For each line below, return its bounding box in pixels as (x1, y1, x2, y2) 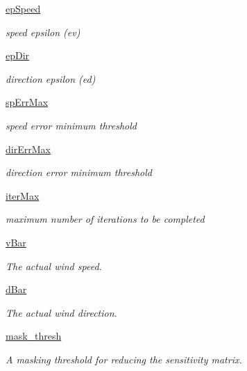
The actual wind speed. (6, 258, 102, 273)
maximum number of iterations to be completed (6, 212, 205, 226)
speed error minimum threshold (6, 118, 137, 132)
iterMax (6, 188, 40, 203)
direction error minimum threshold (6, 165, 152, 180)
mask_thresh (6, 329, 62, 343)
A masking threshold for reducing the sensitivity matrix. (6, 352, 242, 366)
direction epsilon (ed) (6, 71, 96, 86)
